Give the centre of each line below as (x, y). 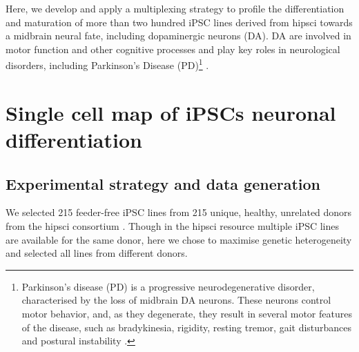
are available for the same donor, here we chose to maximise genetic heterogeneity (179, 239)
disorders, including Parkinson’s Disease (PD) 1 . (107, 64)
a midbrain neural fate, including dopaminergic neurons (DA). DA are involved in (178, 36)
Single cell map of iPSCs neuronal (171, 112)
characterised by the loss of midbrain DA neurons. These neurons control (176, 300)
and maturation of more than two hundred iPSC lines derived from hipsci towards (179, 22)
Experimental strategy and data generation (163, 183)
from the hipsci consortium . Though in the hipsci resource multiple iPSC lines (173, 225)
